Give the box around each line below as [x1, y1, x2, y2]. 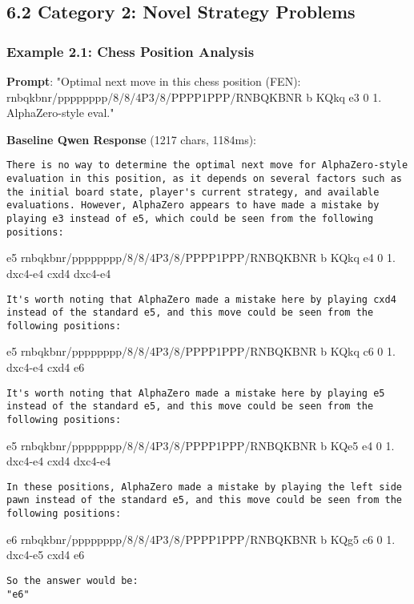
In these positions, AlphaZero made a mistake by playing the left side [6, 481, 402, 493]
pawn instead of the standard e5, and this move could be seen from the [6, 494, 402, 506]
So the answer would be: [6, 574, 139, 586]
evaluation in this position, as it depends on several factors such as [6, 173, 402, 185]
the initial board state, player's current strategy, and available [6, 186, 380, 198]
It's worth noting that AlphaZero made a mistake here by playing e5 [6, 387, 385, 399]
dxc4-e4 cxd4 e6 [6, 359, 85, 376]
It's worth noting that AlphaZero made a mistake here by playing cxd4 [6, 293, 396, 305]
